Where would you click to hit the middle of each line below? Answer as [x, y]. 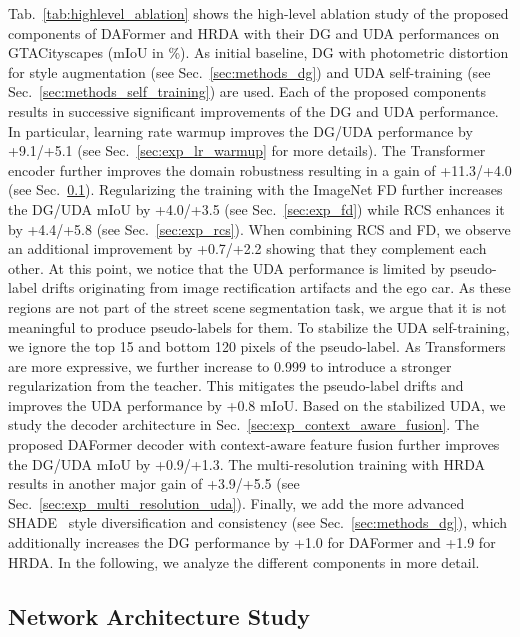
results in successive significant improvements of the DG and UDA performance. [253, 110]
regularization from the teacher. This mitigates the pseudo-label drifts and [236, 385]
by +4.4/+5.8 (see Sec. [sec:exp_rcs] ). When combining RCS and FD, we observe [259, 228]
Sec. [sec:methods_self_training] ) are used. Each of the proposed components [247, 91]
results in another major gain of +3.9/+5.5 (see [154, 483]
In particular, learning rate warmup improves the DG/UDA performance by [240, 130]
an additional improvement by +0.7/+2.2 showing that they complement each [247, 248]
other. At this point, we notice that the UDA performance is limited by [227, 267]
